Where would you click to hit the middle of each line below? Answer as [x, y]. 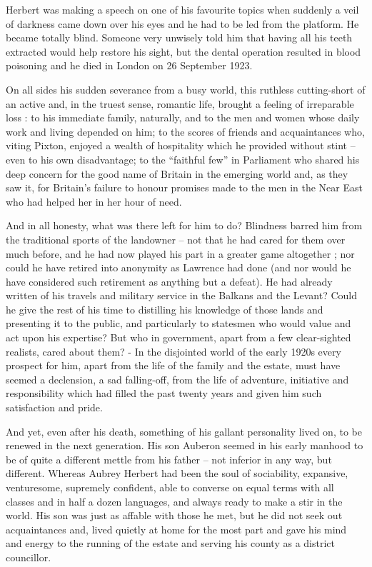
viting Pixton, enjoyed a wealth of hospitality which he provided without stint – [181, 145]
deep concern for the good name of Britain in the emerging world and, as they [177, 173]
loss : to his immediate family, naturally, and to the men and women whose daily [183, 117]
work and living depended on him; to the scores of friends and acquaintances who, [185, 131]
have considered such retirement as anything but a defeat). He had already [169, 281]
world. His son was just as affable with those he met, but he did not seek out [174, 515]
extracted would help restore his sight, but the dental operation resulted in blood [184, 51]
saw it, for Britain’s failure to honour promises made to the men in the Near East [184, 187]
